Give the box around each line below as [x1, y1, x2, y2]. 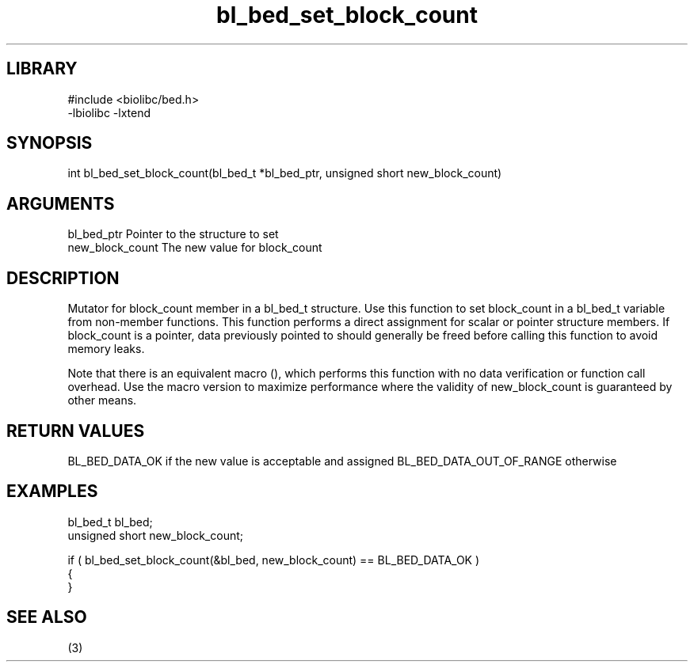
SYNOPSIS [6, 133, 93, 154]
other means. [67, 393, 137, 408]
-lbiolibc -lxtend [67, 105, 151, 120]
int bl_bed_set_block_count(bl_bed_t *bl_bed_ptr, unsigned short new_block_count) [67, 166, 502, 180]
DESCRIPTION [6, 268, 120, 288]
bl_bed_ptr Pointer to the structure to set [67, 227, 279, 241]
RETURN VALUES [6, 420, 145, 441]
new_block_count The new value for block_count [67, 241, 322, 255]
